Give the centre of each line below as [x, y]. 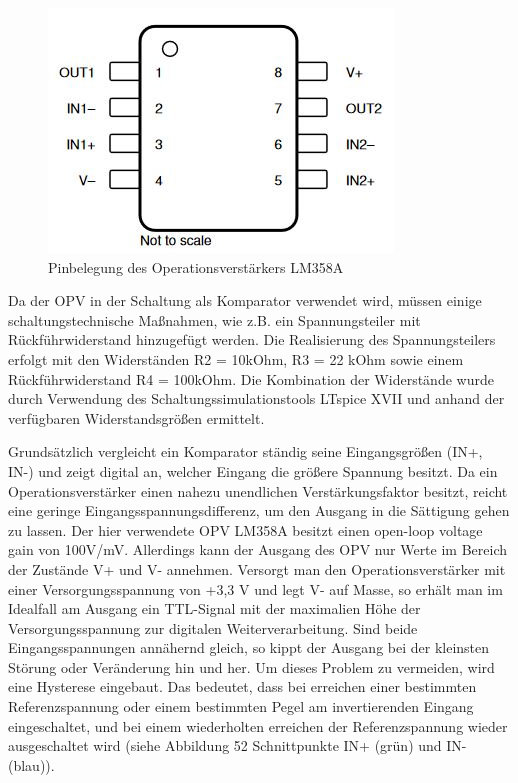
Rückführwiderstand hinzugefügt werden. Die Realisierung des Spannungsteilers [252, 339]
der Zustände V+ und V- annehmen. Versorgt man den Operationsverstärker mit [257, 568]
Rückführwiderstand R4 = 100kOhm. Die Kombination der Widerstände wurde [251, 378]
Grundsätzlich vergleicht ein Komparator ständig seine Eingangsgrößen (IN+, [245, 451]
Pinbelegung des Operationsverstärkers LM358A [196, 266]
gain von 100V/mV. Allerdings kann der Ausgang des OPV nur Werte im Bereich [257, 549]
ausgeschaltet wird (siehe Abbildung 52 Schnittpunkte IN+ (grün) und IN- [237, 745]
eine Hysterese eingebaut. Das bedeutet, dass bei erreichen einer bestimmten [242, 686]
